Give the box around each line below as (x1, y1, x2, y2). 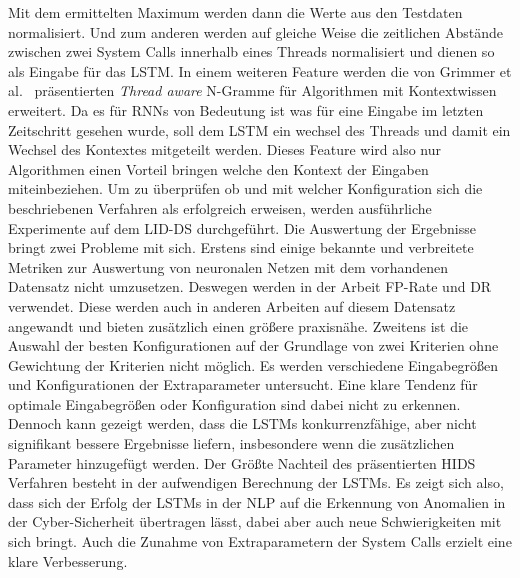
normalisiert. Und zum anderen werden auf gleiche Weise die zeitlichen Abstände (8, 21, 504, 42)
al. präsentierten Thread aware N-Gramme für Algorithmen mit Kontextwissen (8, 80, 497, 101)
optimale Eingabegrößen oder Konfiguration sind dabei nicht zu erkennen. (8, 393, 461, 414)
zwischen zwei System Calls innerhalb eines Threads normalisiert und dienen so (8, 41, 495, 62)
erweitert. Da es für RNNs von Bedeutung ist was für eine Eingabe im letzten (8, 99, 484, 120)
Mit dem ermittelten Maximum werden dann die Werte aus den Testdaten (8, 2, 463, 22)
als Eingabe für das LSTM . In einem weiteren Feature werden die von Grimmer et (8, 60, 512, 81)
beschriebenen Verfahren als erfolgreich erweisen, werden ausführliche (8, 197, 432, 218)
